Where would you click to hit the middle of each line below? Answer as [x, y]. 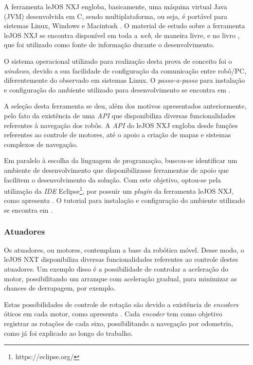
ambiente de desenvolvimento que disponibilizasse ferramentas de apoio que [117, 170]
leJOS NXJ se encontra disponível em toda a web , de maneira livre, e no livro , [122, 35]
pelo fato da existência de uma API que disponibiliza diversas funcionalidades [120, 115]
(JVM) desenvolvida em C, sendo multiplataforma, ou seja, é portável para [116, 16]
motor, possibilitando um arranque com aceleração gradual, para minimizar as [120, 278]
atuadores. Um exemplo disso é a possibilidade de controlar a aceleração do [116, 268]
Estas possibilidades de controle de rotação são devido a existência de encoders [121, 304]
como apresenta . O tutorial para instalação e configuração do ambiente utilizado [125, 200]
